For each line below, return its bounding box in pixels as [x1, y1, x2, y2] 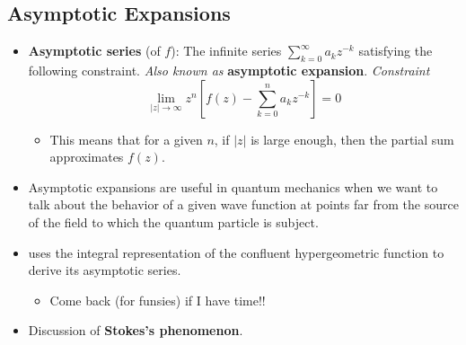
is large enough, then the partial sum [251, 129, 454, 148]
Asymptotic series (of [28, 41, 161, 60]
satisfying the [358, 41, 433, 60]
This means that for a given [49, 129, 203, 148]
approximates [49, 147, 124, 166]
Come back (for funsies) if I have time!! [49, 290, 266, 309]
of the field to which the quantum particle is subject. [28, 212, 319, 231]
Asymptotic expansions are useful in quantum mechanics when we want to [28, 177, 438, 196]
